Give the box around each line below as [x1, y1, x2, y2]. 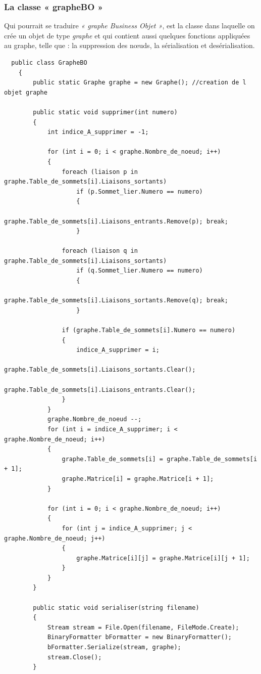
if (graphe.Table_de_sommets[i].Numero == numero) [62, 327, 236, 334]
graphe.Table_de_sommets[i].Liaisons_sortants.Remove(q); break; [4, 297, 228, 304]
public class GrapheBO [11, 59, 87, 66]
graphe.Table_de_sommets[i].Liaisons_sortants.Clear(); [4, 366, 196, 374]
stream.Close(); [47, 653, 102, 661]
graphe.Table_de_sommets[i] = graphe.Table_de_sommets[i [62, 455, 257, 463]
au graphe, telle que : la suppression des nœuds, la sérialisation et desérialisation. [4, 40, 255, 51]
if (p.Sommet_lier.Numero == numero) [76, 188, 203, 195]
